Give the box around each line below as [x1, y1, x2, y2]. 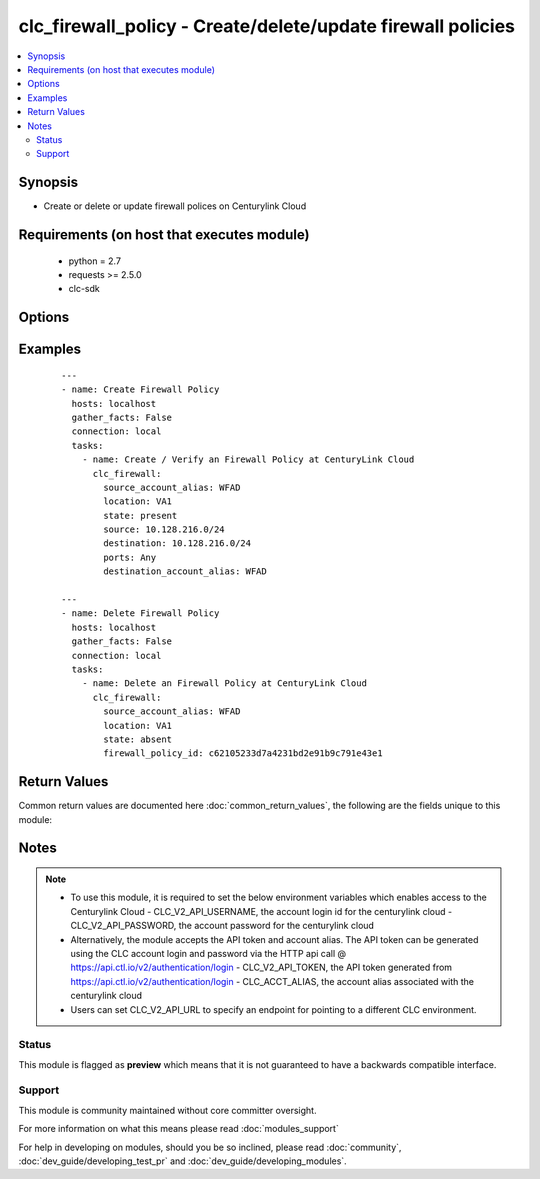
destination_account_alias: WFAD [103, 566, 267, 577]
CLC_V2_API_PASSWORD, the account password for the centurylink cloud [70, 920, 375, 932]
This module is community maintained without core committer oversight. [18, 1104, 317, 1116]
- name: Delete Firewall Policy [61, 608, 220, 619]
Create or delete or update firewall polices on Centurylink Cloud [43, 200, 307, 212]
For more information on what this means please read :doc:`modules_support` [18, 1123, 339, 1135]
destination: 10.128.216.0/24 [103, 538, 252, 549]
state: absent [103, 733, 173, 745]
